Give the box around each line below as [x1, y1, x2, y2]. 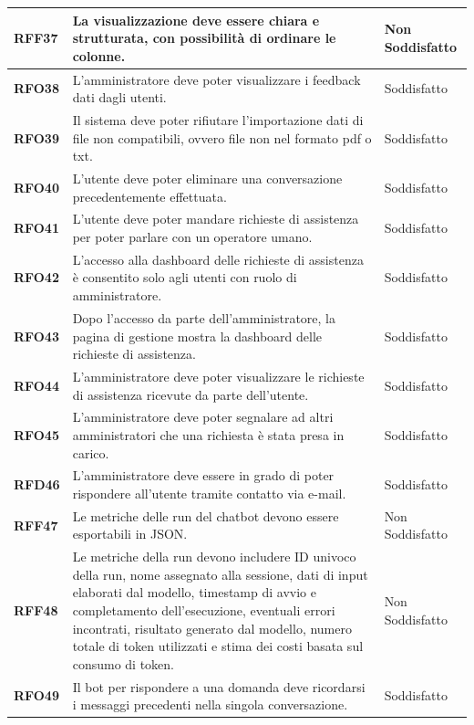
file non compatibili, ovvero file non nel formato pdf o [72, 128, 372, 147]
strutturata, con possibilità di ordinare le [72, 28, 336, 47]
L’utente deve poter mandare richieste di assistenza [72, 209, 359, 228]
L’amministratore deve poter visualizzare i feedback [72, 69, 361, 89]
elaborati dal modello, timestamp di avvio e [72, 583, 316, 602]
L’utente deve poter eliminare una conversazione [72, 169, 343, 187]
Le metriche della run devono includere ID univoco [72, 547, 356, 566]
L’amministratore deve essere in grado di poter [72, 466, 335, 485]
